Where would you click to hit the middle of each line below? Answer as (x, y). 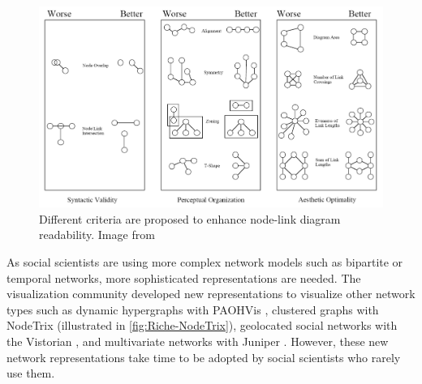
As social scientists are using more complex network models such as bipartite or (205, 262)
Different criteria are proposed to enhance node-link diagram (190, 218)
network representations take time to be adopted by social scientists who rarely (204, 357)
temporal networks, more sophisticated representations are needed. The (184, 277)
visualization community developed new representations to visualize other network (211, 294)
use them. (31, 373)
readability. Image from (97, 235)
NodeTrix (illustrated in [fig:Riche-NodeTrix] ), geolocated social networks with (202, 325)
